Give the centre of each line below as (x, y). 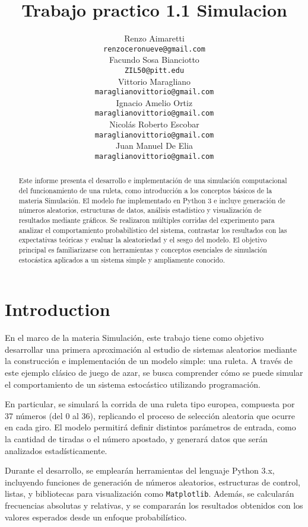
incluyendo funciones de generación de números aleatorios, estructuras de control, (153, 482)
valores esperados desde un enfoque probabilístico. (96, 517)
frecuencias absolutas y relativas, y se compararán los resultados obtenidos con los (154, 505)
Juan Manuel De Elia (154, 146)
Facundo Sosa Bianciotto (154, 60)
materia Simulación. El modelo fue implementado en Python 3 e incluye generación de (152, 200)
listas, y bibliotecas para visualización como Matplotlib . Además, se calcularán (150, 494)
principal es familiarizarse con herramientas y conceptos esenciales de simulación (143, 250)
